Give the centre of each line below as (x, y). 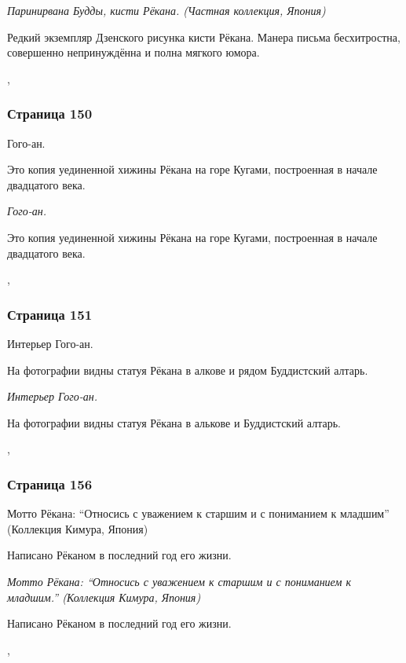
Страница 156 (50, 484)
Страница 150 (50, 114)
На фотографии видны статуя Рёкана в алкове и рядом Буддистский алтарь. (188, 370)
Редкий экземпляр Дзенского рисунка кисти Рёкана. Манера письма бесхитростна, (204, 37)
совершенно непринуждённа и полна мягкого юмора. (134, 52)
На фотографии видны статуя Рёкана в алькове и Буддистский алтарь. (174, 422)
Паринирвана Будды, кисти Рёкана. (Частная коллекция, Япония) (166, 10)
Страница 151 (50, 314)
